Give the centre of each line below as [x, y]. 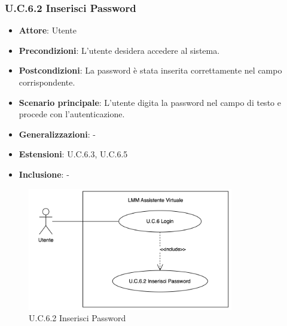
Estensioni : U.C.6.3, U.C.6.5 [73, 154]
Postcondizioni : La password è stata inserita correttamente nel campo [150, 70]
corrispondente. [47, 82]
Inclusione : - [44, 174]
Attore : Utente [48, 30]
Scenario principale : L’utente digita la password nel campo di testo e [150, 102]
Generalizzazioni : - [57, 134]
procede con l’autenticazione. [72, 114]
